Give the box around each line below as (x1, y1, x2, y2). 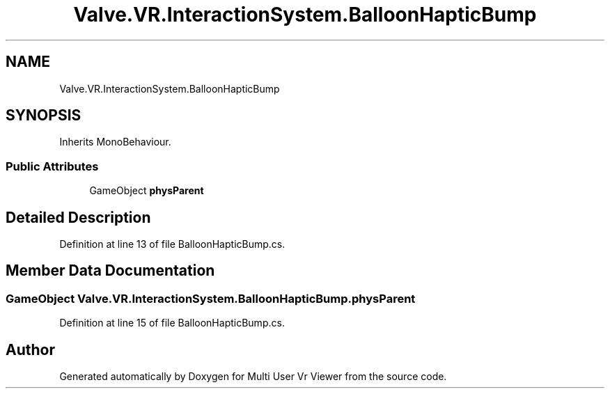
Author (6, 340, 55, 358)
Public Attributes (6, 159, 99, 173)
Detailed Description (6, 208, 151, 226)
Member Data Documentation (6, 262, 215, 280)
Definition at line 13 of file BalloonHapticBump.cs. (59, 238, 286, 251)
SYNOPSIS (6, 107, 81, 125)
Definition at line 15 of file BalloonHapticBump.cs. (59, 317, 285, 329)
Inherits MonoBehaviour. (59, 136, 171, 148)
